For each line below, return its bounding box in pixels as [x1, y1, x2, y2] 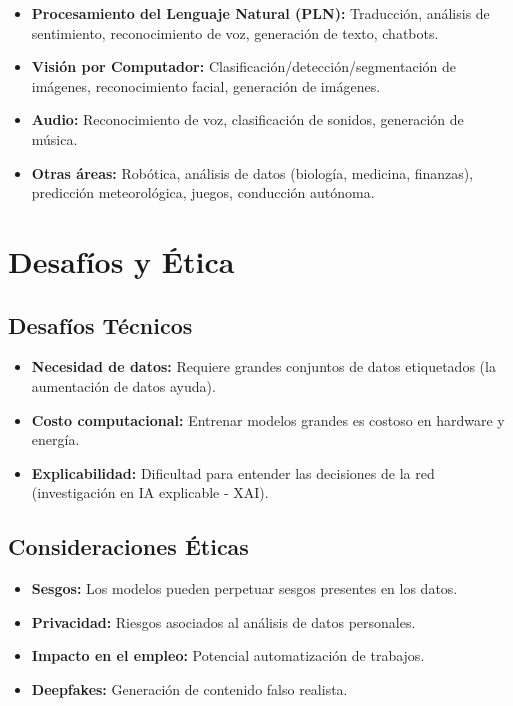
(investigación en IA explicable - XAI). [31, 482, 269, 503]
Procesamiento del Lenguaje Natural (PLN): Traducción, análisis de [31, 3, 490, 23]
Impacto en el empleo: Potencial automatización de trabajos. [31, 645, 425, 666]
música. [31, 128, 78, 149]
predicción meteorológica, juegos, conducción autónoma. [31, 182, 375, 203]
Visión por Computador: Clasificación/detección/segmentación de [31, 56, 456, 77]
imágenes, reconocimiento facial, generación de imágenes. [31, 75, 381, 96]
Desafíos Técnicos [8, 309, 193, 340]
